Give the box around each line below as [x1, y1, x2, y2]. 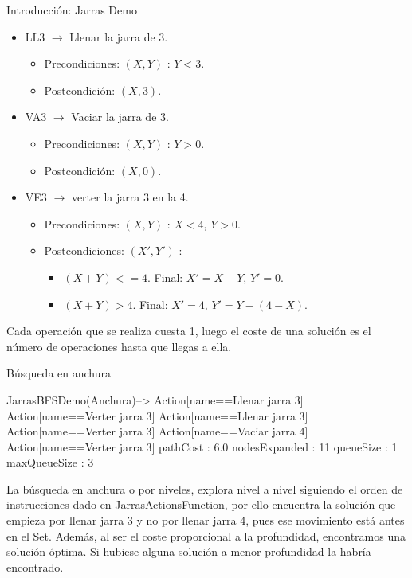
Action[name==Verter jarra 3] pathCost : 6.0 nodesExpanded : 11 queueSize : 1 [6, 438, 398, 455]
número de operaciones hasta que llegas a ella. [6, 338, 232, 354]
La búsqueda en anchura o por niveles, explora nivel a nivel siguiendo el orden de [6, 480, 403, 497]
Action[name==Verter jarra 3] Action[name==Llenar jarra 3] [6, 407, 308, 424]
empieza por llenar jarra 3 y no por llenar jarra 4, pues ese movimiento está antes [6, 512, 405, 529]
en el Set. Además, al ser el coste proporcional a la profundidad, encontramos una [6, 527, 406, 544]
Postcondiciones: [44, 242, 124, 259]
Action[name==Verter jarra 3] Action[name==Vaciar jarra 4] [6, 423, 308, 439]
